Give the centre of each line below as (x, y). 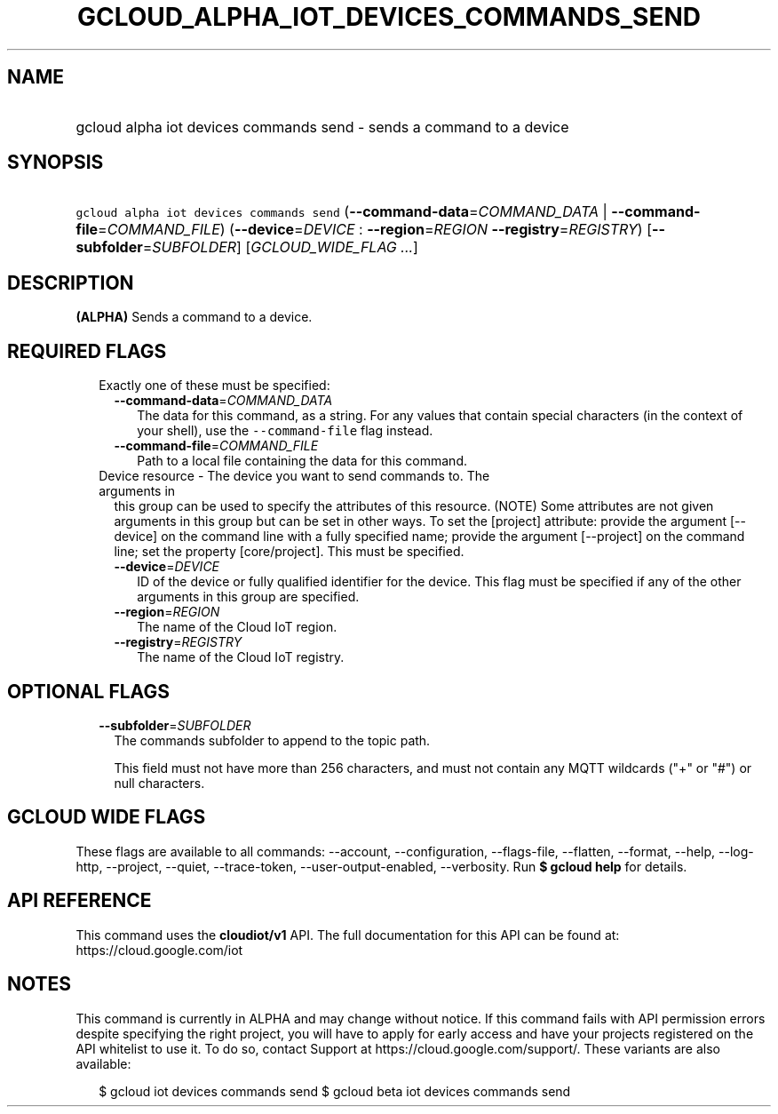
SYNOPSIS (56, 163)
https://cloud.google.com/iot (159, 950)
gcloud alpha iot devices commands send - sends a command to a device (322, 127)
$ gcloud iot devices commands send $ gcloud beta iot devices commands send (335, 1091)
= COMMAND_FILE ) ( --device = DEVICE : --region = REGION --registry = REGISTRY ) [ (375, 230)
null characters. (159, 783)
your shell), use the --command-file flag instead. (285, 431)
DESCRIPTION (71, 282)
